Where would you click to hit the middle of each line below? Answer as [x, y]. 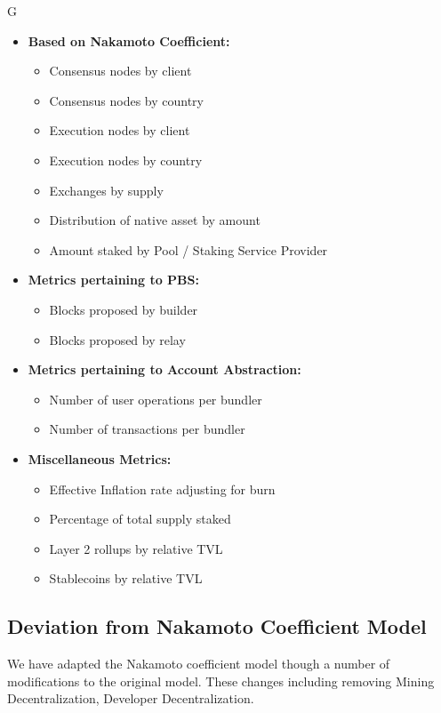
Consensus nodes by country [126, 100]
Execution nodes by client [120, 130]
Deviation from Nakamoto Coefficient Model [217, 626]
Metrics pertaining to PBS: [113, 280]
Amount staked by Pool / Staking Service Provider [188, 249]
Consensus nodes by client [120, 71]
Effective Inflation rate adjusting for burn [162, 489]
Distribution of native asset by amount [155, 220]
